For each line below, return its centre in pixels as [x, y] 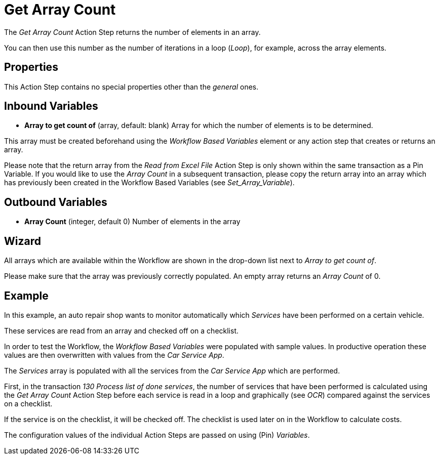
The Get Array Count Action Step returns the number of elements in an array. [132, 32]
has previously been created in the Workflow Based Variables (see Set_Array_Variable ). [149, 183]
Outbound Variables [56, 202]
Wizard [23, 241]
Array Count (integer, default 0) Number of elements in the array [132, 222]
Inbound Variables [51, 106]
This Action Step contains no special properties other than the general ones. [131, 87]
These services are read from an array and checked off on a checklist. [122, 330]
